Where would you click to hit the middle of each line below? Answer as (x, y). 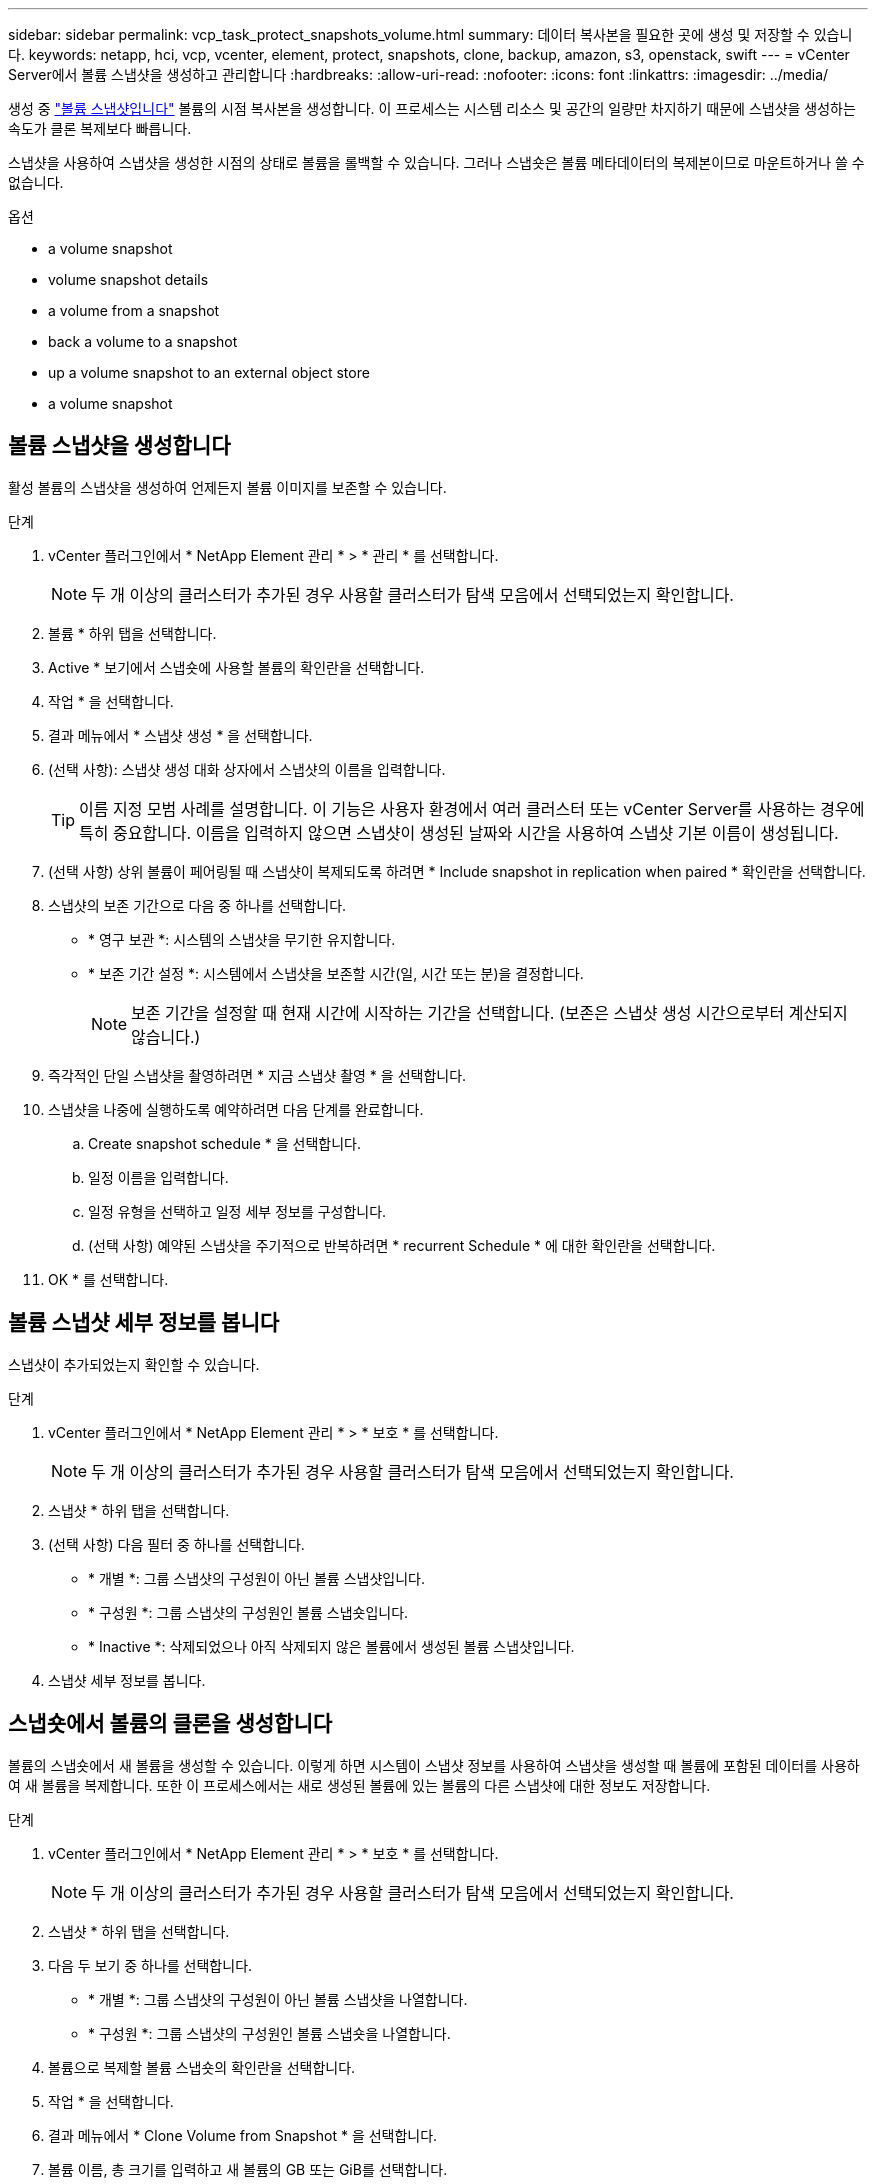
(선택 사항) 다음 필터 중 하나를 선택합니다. (176, 1544)
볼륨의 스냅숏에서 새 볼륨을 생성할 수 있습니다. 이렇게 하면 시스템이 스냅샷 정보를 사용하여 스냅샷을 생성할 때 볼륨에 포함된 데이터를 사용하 (434, 1765)
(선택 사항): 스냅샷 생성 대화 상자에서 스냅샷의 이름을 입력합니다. (247, 769)
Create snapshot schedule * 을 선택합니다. (225, 1143)
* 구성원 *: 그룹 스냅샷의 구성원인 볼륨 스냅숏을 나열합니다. (269, 2033)
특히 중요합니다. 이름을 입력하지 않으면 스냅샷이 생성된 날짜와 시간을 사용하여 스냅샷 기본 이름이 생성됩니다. (459, 832)
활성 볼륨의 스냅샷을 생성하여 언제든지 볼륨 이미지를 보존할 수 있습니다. (227, 487)
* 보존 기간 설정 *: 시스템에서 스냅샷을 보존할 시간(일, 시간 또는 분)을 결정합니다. (336, 973)
